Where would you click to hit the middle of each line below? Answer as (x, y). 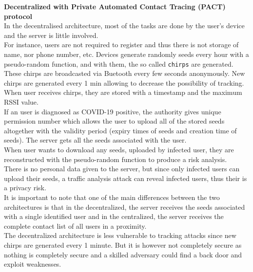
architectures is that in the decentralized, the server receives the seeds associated (125, 207)
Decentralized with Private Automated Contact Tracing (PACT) (115, 6)
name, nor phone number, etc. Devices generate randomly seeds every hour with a (126, 54)
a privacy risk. (25, 188)
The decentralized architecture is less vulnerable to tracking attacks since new (120, 235)
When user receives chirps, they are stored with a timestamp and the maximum (123, 92)
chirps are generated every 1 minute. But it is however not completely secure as (123, 245)
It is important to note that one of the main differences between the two (112, 197)
